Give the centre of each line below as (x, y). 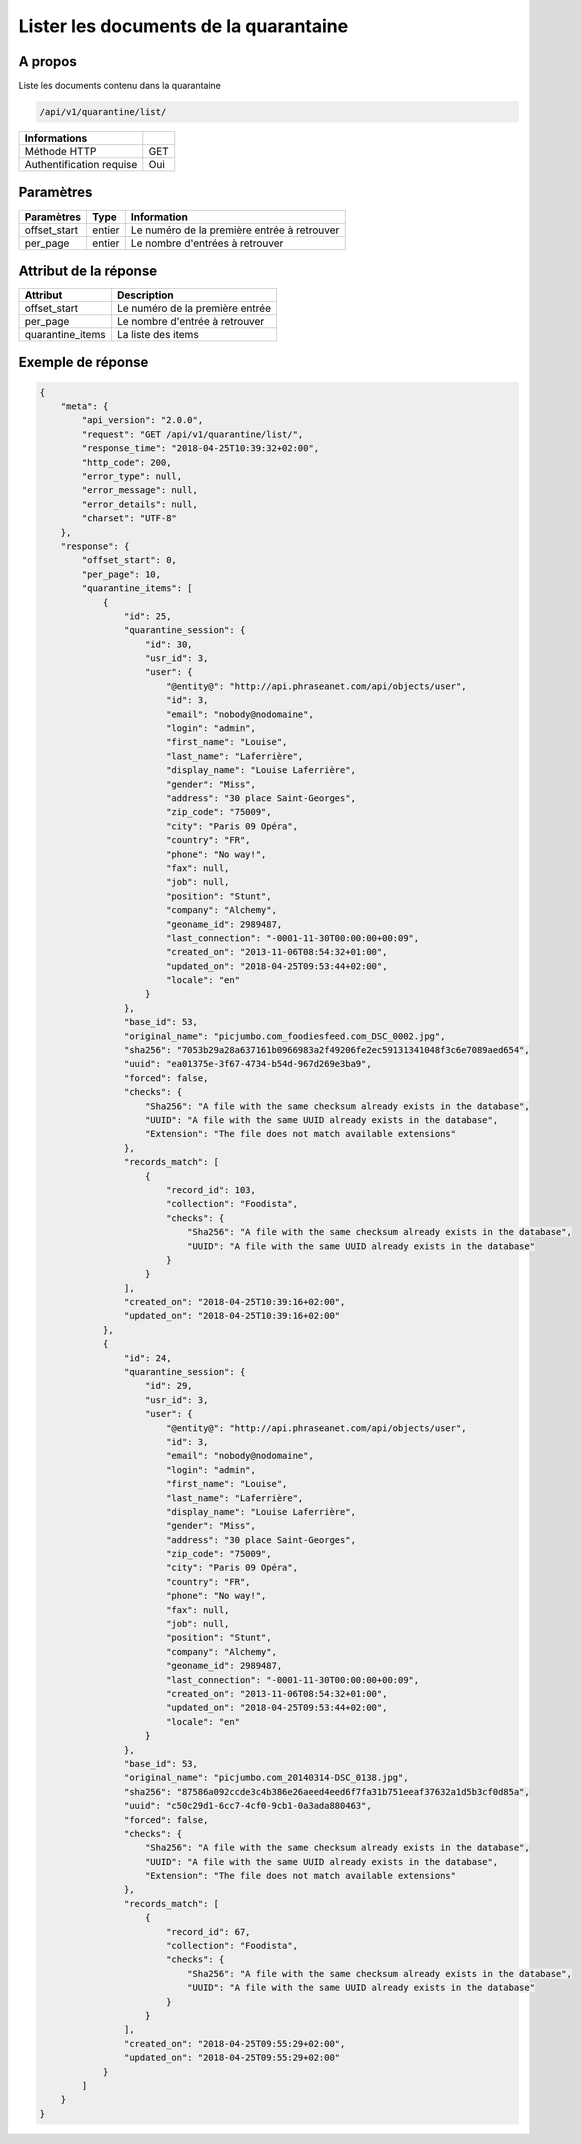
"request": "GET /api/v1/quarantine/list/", (192, 434)
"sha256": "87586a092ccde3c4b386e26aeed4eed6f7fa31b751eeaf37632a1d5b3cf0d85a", (326, 1791)
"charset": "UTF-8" (129, 518)
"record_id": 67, (208, 1931)
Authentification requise (81, 165)
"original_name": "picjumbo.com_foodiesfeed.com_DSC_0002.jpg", (284, 1036)
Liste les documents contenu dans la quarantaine (120, 86)
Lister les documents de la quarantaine (183, 26)
